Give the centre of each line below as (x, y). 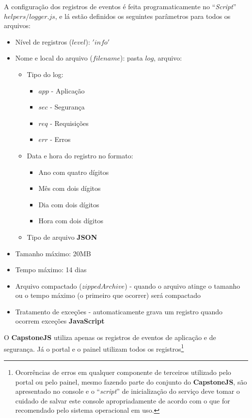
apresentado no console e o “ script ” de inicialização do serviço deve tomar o (127, 391)
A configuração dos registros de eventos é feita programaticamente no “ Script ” (120, 6)
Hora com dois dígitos (71, 221)
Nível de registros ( (44, 41)
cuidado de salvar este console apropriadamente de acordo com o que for (123, 400)
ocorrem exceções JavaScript (60, 321)
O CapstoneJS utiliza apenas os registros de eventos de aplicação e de (110, 337)
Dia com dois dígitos (69, 204)
